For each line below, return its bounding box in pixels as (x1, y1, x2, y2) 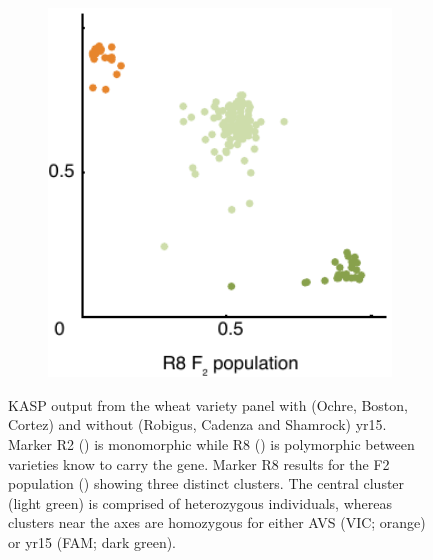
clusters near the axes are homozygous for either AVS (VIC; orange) (8, 512, 426, 533)
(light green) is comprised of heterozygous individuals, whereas (8, 492, 392, 513)
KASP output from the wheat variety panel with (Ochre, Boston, (8, 394, 408, 415)
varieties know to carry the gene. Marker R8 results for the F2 (8, 453, 390, 474)
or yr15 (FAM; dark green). (8, 531, 177, 552)
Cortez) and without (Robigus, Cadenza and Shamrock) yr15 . (8, 414, 387, 435)
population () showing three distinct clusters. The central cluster (8, 473, 405, 494)
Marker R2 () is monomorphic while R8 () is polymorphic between (8, 433, 415, 454)
